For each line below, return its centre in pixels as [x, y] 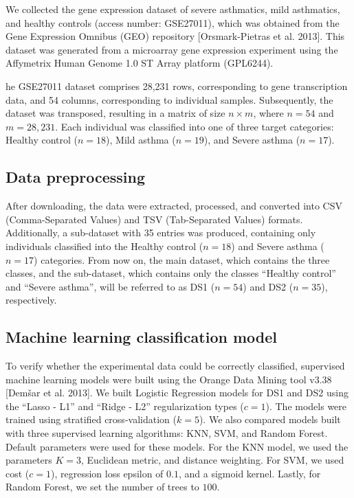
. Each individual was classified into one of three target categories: [195, 126]
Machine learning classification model [141, 337]
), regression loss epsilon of [107, 473]
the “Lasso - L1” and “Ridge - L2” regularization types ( [125, 406]
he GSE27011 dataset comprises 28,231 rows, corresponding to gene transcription [177, 86]
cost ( [18, 473]
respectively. [31, 300]
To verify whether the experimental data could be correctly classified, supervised [175, 366]
